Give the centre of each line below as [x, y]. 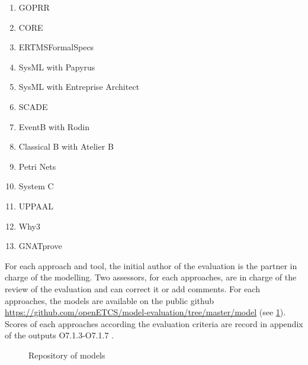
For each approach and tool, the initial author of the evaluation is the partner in [151, 265]
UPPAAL [36, 206]
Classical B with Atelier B [66, 146]
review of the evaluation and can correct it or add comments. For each [132, 288]
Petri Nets [37, 166]
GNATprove [40, 246]
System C [36, 186]
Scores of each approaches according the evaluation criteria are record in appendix [154, 323]
